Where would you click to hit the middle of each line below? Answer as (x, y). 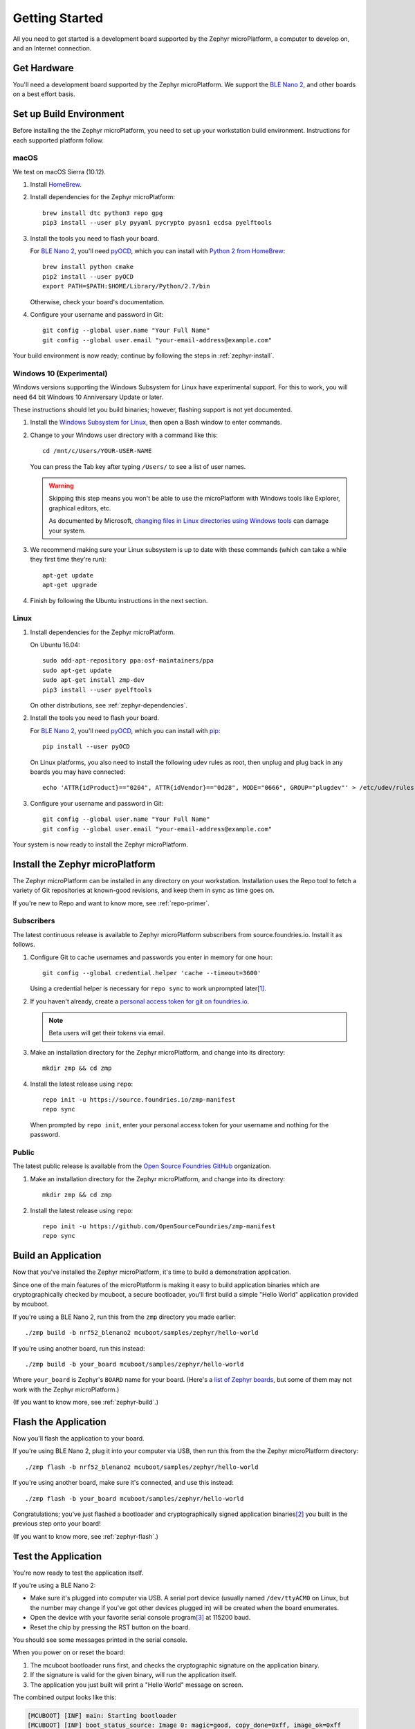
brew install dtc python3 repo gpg (103, 213)
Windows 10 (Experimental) (60, 373)
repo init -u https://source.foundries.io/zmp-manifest (139, 1100)
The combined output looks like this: (65, 1697)
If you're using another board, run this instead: (79, 1348)
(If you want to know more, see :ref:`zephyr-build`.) (86, 1402)
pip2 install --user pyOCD (88, 276)
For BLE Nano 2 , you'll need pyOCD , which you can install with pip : (125, 730)
